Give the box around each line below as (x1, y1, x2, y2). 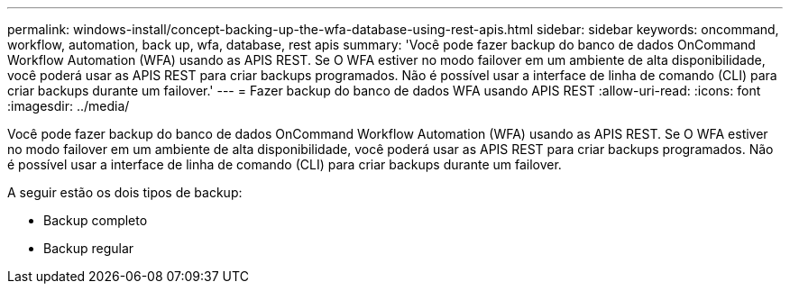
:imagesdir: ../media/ (7, 98, 130, 114)
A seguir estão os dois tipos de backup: (7, 185, 243, 200)
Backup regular (43, 241, 134, 256)
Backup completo (43, 213, 148, 228)
